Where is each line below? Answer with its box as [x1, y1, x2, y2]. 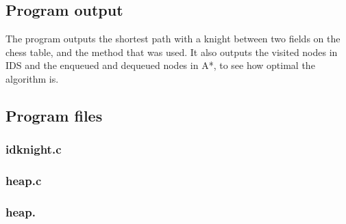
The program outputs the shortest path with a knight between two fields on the [5, 31, 341, 46]
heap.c [5, 172, 42, 189]
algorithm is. [5, 71, 59, 85]
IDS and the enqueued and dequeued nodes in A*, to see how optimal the [5, 58, 315, 72]
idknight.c [5, 141, 62, 158]
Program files [5, 104, 103, 126]
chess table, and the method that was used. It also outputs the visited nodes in [5, 44, 338, 59]
